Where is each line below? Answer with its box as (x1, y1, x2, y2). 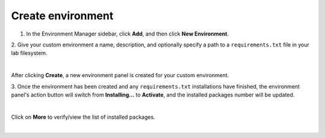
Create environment (11, 9, 114, 22)
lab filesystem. (11, 49, 48, 57)
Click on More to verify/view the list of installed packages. (11, 113, 156, 121)
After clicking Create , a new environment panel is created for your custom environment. (11, 72, 229, 79)
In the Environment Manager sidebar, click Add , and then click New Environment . (26, 30, 229, 37)
